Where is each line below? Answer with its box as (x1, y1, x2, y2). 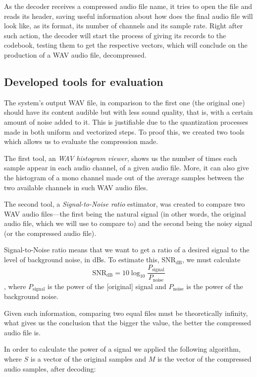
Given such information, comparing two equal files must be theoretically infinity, (4, 307, 248, 318)
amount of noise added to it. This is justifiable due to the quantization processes (4, 116, 248, 127)
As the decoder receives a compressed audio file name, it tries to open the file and (4, 1, 252, 11)
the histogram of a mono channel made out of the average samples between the (4, 172, 244, 182)
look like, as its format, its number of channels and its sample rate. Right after (4, 20, 243, 31)
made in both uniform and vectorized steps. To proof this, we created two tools (4, 126, 245, 137)
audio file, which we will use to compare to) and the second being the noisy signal (4, 218, 253, 228)
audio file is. (4, 327, 41, 337)
